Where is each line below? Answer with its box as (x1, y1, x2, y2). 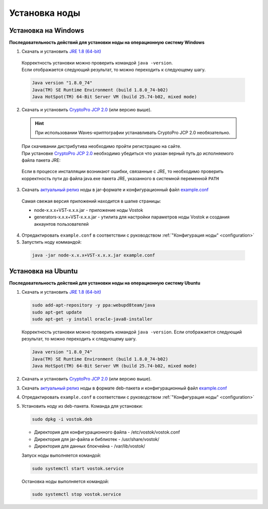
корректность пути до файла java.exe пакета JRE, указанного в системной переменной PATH (21, 175, 219, 181)
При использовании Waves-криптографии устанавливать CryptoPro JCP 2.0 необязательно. (35, 129, 231, 135)
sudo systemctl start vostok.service (32, 465, 124, 471)
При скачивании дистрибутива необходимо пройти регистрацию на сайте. (21, 143, 182, 149)
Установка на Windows (9, 26, 84, 35)
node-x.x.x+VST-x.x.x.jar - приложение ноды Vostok (34, 207, 143, 213)
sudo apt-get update (32, 309, 82, 315)
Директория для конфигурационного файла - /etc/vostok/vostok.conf (34, 429, 180, 435)
